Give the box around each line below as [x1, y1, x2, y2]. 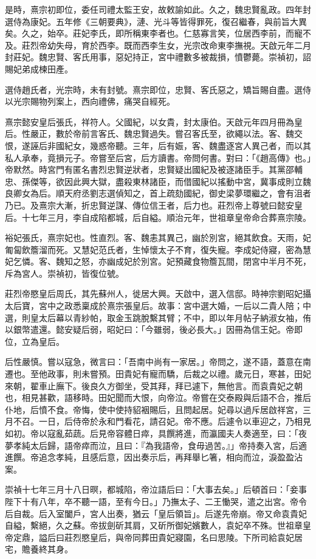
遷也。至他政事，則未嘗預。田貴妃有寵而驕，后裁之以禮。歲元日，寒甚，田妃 [5, 367, 311, 380]
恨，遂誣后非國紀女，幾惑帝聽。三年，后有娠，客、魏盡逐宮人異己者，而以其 [5, 139, 311, 151]
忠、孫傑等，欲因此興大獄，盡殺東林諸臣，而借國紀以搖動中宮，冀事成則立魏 [5, 175, 311, 187]
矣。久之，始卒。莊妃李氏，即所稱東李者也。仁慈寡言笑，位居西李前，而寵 [5, 27, 303, 40]
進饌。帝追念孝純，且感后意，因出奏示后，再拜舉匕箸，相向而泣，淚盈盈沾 [5, 451, 303, 464]
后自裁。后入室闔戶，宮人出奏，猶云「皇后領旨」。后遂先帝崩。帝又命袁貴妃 [5, 507, 307, 519]
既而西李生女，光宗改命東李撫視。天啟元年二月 [123, 38, 311, 51]
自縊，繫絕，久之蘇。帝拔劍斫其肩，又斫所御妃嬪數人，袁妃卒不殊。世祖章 [5, 519, 303, 532]
